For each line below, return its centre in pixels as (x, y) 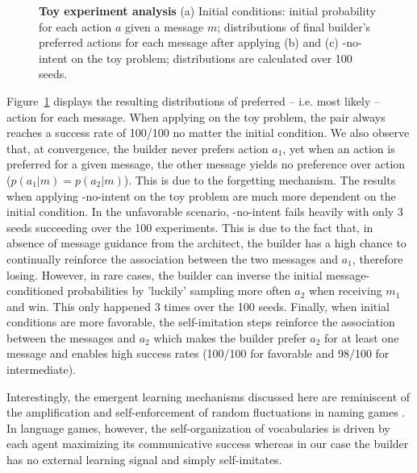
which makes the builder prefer (230, 337)
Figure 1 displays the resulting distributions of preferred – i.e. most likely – (193, 100)
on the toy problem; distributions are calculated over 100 (212, 58)
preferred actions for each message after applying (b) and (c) (189, 42)
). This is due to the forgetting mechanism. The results (260, 179)
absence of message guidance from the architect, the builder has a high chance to (206, 243)
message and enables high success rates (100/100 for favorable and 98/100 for (198, 353)
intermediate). (41, 369)
